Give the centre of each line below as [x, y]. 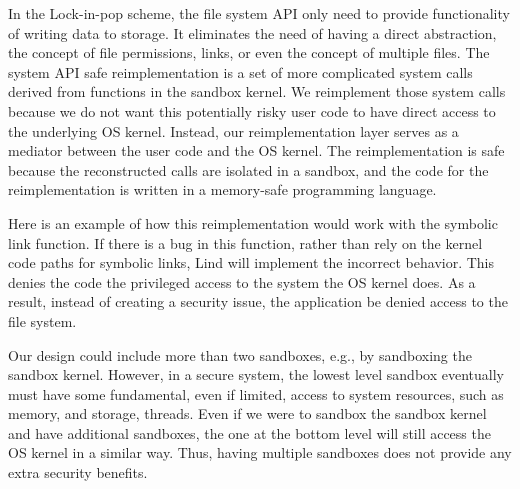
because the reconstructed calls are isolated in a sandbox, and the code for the [248, 169]
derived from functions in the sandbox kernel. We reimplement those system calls [257, 91]
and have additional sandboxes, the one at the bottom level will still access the [249, 432]
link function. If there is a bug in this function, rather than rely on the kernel [245, 242]
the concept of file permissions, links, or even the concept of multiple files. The [249, 52]
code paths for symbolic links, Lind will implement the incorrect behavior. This [251, 262]
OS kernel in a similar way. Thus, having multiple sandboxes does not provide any [260, 452]
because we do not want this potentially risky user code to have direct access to [252, 110]
